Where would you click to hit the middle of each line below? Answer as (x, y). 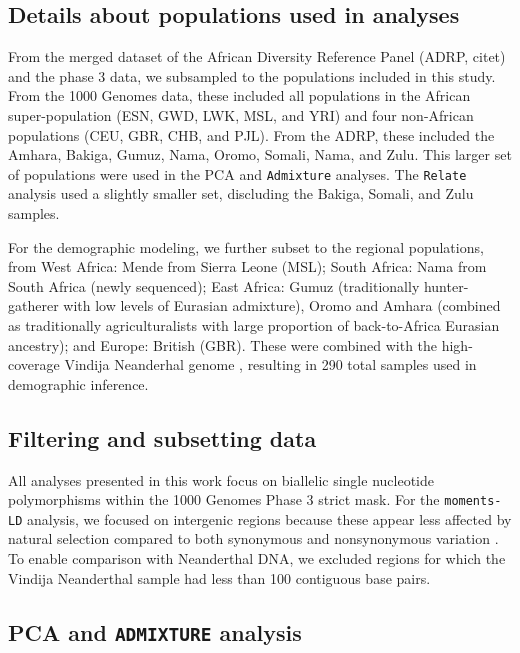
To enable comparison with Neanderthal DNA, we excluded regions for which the (257, 558)
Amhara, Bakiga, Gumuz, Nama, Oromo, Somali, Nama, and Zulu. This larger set (260, 154)
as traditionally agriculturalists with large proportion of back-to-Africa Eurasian (254, 324)
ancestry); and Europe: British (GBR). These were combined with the (223, 344)
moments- (473, 501)
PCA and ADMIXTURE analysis (155, 631)
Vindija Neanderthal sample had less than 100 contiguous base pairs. (219, 577)
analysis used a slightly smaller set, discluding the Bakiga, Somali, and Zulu (241, 193)
